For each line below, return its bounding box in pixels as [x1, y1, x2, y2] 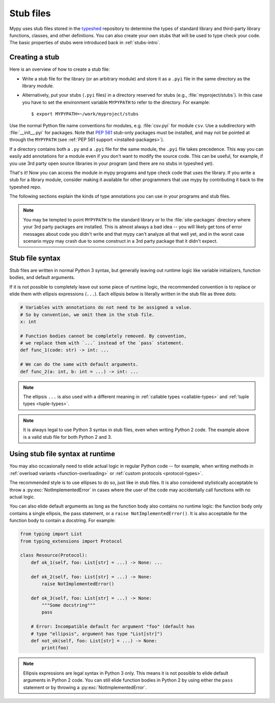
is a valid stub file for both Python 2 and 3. [23, 434, 112, 440]
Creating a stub [9, 53, 60, 62]
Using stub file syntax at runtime [9, 449, 116, 458]
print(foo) [41, 645, 69, 651]
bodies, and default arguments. [9, 274, 75, 280]
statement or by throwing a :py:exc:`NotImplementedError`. [23, 684, 147, 690]
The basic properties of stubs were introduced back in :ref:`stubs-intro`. [9, 40, 160, 46]
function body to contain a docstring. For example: [9, 517, 116, 524]
